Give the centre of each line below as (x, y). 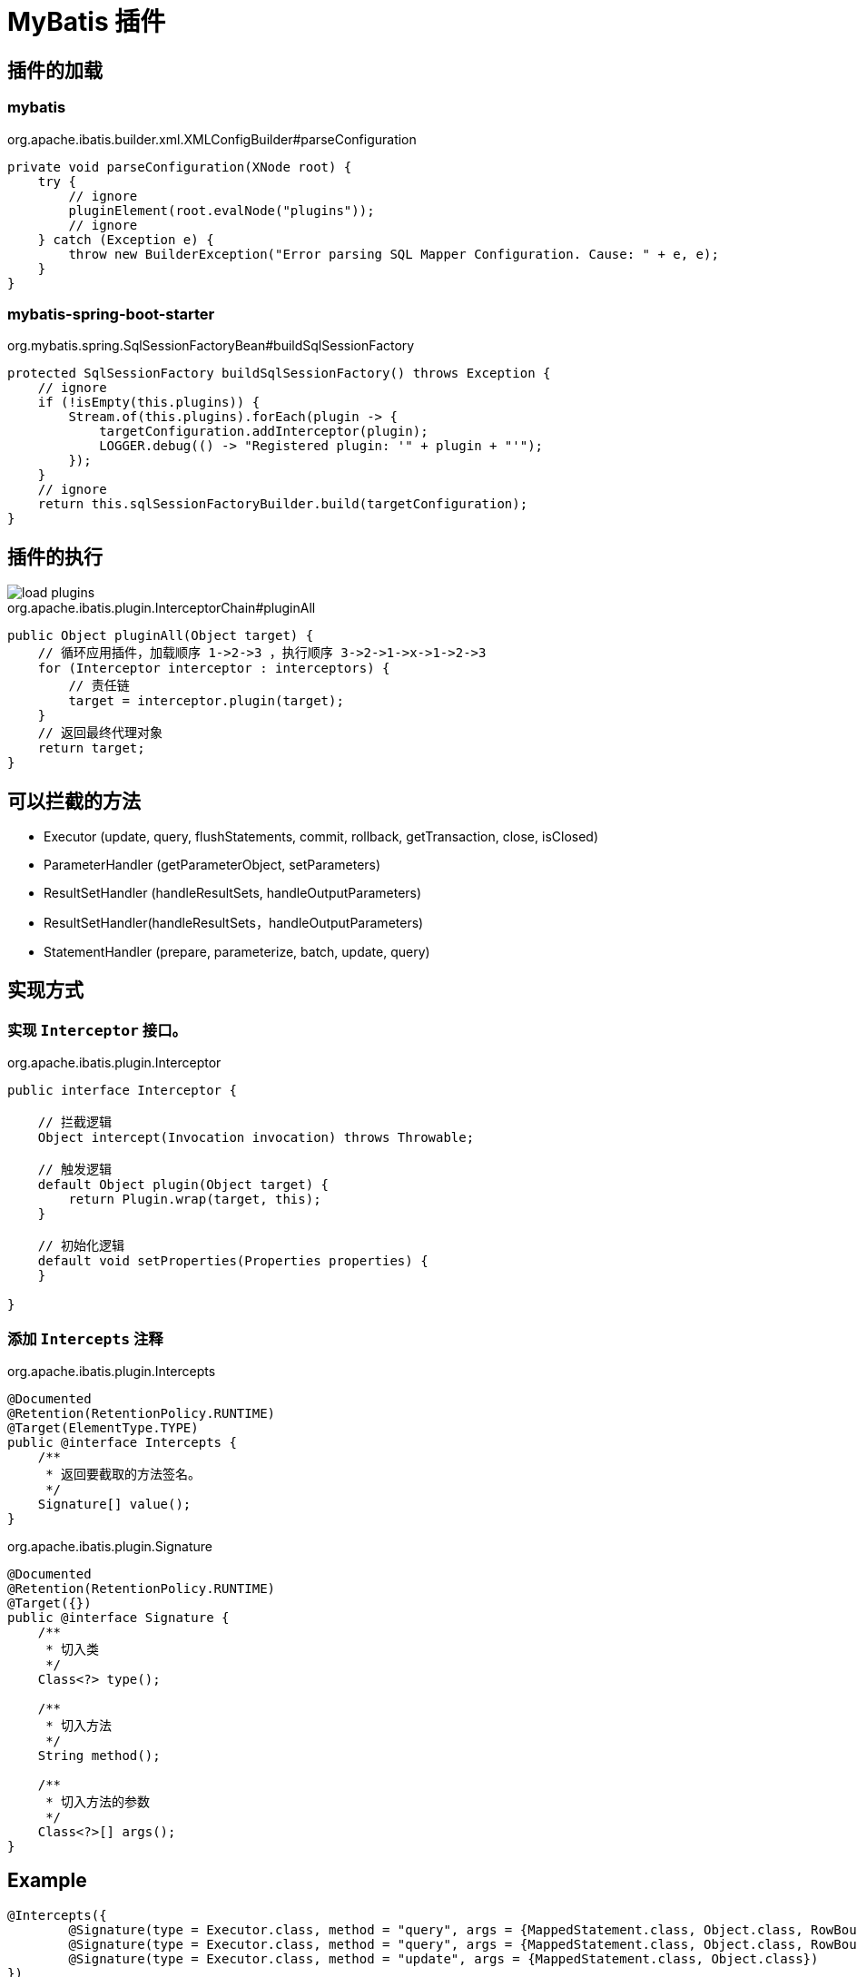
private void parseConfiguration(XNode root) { (180, 167)
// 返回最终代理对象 (100, 733)
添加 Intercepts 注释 (85, 1338)
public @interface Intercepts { (122, 1442)
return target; (91, 748)
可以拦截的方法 (74, 801)
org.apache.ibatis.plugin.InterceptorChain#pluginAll (162, 608)
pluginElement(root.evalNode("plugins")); (222, 210)
